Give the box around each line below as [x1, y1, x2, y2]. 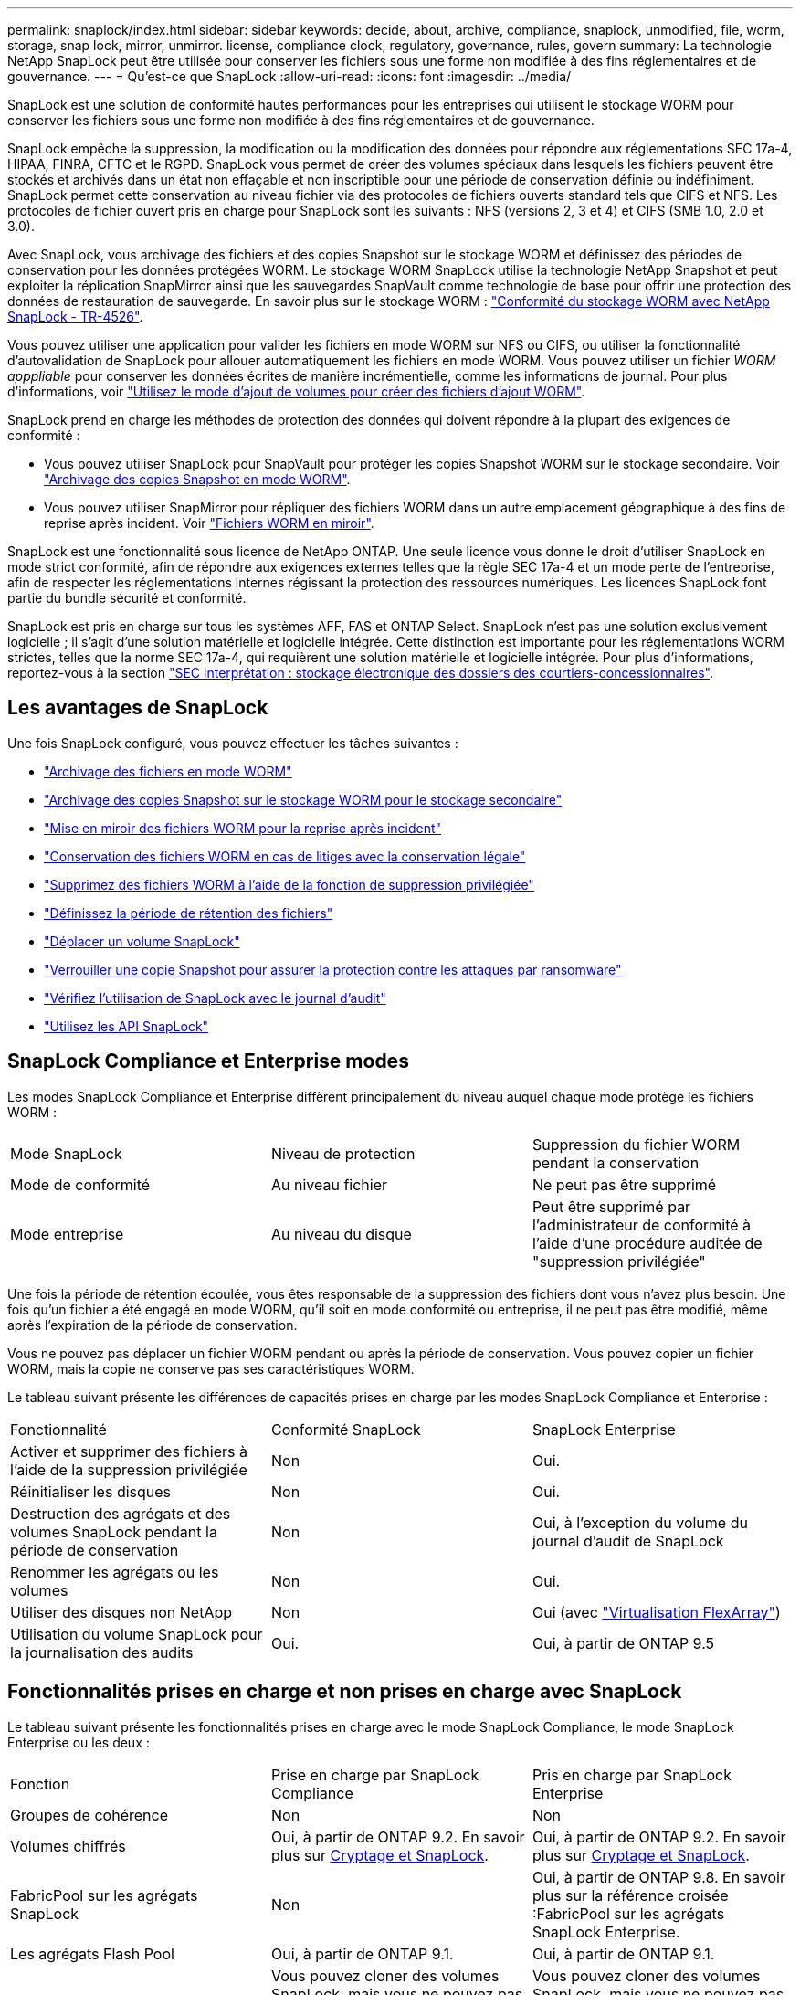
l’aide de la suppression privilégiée [10, 1460, 247, 1479]
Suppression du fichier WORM [532, 1135, 741, 1154]
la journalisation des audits [10, 1642, 194, 1662]
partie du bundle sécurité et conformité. [7, 590, 247, 606]
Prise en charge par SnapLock [270, 1765, 479, 1784]
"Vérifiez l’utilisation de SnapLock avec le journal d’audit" [44, 989, 386, 1006]
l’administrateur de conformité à [532, 1215, 752, 1234]
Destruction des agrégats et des [10, 1504, 231, 1523]
